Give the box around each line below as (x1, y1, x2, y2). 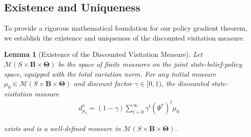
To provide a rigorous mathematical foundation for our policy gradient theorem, (4, 23, 248, 33)
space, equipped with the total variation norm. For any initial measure (4, 68, 216, 79)
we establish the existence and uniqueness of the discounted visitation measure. (4, 32, 245, 43)
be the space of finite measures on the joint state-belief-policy (58, 58, 242, 69)
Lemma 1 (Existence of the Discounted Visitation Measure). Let (4, 49, 203, 59)
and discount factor (73, 78, 132, 89)
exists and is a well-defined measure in (4, 123, 121, 134)
